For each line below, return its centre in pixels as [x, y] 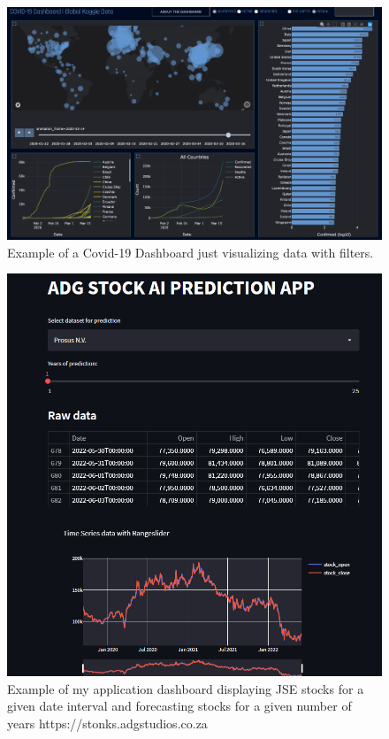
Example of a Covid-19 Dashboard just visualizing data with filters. [191, 252]
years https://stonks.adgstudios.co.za [107, 724]
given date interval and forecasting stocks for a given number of [179, 706]
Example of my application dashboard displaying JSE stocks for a [186, 688]
